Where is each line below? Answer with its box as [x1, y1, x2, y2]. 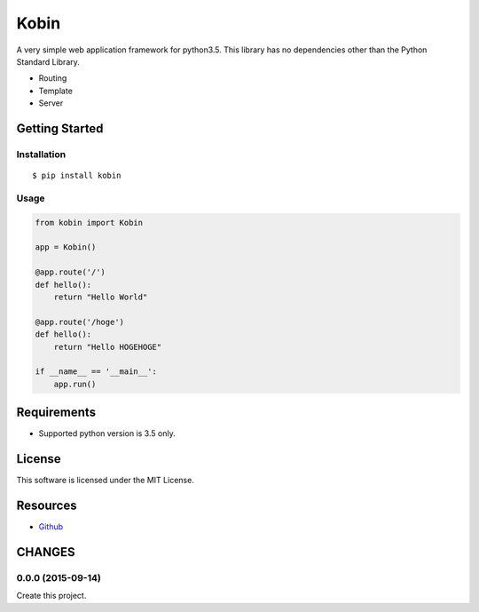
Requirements [16, 405, 97, 420]
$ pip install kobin [32, 171, 122, 181]
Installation [16, 147, 67, 160]
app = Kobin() [35, 242, 97, 252]
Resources [16, 497, 77, 513]
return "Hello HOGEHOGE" [53, 342, 162, 352]
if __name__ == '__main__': [35, 367, 157, 377]
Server [38, 98, 64, 108]
